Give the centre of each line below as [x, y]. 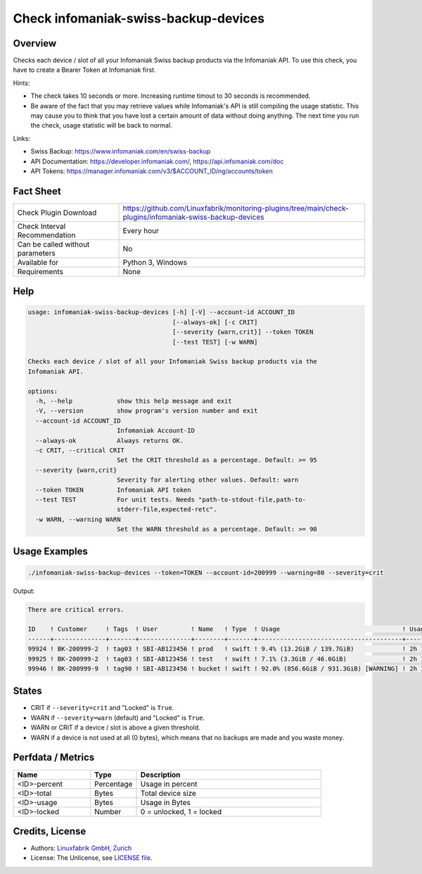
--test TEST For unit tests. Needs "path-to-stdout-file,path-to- [171, 499]
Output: [24, 591]
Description [160, 775]
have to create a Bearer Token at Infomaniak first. [84, 70]
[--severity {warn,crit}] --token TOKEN [243, 332]
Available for [38, 262]
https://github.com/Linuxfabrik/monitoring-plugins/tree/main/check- [236, 208]
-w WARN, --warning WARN [78, 519]
